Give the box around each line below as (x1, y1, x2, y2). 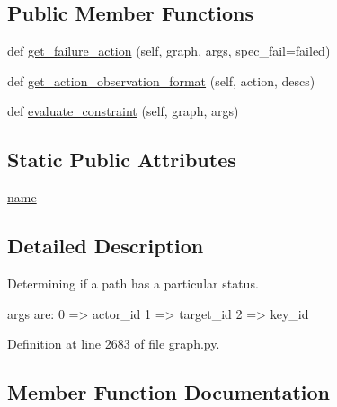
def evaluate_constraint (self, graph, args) (7, 102, 239, 120)
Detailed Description (7, 232, 204, 260)
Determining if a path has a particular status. (7, 273, 259, 292)
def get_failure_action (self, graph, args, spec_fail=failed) (7, 41, 331, 60)
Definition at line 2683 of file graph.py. (7, 334, 220, 353)
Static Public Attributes (7, 146, 236, 173)
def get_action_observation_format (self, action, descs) (7, 71, 315, 90)
